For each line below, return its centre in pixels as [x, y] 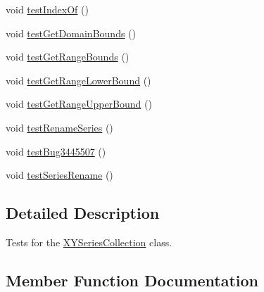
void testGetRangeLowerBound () [78, 80]
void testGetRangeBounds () [68, 57]
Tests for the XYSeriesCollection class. [89, 242]
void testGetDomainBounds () [71, 33]
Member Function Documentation [132, 280]
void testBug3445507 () [56, 151]
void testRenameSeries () [59, 127]
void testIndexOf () [47, 9]
